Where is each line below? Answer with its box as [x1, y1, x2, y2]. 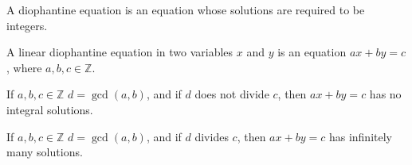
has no [369, 86, 402, 102]
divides [194, 128, 229, 144]
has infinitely [328, 128, 392, 144]
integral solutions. [6, 101, 93, 117]
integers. [6, 17, 48, 33]
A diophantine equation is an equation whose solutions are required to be [6, 2, 365, 17]
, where [6, 59, 42, 75]
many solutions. [6, 144, 83, 160]
